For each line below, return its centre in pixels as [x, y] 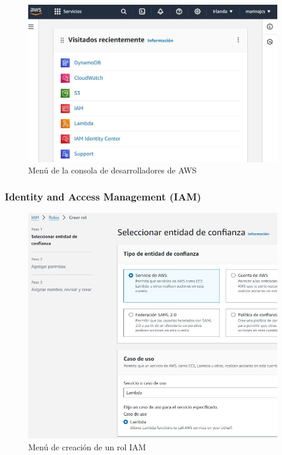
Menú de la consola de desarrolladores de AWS [113, 170]
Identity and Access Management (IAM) [103, 196]
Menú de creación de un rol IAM [87, 446]
